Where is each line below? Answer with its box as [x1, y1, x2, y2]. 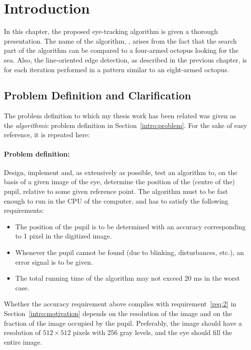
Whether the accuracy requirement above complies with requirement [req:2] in [4, 299, 236, 309]
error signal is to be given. [15, 256, 93, 267]
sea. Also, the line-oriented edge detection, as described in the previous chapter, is [4, 54, 247, 64]
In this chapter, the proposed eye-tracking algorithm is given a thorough [4, 26, 218, 36]
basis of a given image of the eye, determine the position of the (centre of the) [4, 176, 235, 187]
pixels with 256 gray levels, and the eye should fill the [73, 327, 232, 337]
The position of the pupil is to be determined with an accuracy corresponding [15, 221, 246, 231]
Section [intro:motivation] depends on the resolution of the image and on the [4, 308, 232, 318]
